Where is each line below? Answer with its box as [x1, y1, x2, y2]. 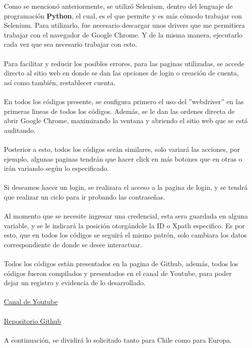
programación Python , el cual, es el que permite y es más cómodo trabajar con [4, 10, 242, 20]
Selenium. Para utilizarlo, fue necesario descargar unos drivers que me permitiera [4, 20, 245, 30]
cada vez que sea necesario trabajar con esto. [4, 39, 137, 49]
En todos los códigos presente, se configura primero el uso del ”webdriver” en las [4, 96, 244, 106]
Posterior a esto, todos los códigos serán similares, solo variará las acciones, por [4, 144, 240, 154]
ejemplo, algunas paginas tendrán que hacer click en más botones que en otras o [4, 153, 242, 164]
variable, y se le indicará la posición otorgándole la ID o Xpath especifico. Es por [4, 220, 245, 230]
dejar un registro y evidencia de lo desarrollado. [4, 277, 146, 288]
